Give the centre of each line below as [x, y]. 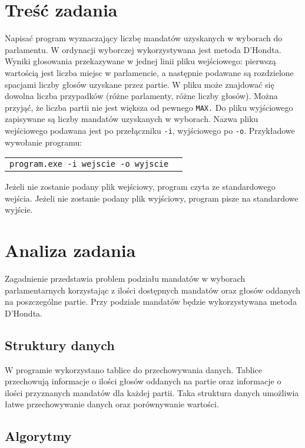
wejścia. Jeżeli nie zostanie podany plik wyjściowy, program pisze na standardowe [152, 198]
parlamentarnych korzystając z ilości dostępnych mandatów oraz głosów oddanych [153, 290]
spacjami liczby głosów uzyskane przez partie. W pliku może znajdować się [140, 84]
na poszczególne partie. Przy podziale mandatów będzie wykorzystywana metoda [151, 302]
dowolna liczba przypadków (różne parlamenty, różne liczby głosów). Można [141, 96]
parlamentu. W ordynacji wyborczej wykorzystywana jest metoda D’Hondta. [143, 49]
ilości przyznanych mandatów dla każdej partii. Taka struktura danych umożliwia [152, 392]
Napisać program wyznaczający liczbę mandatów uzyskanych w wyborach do [144, 38]
